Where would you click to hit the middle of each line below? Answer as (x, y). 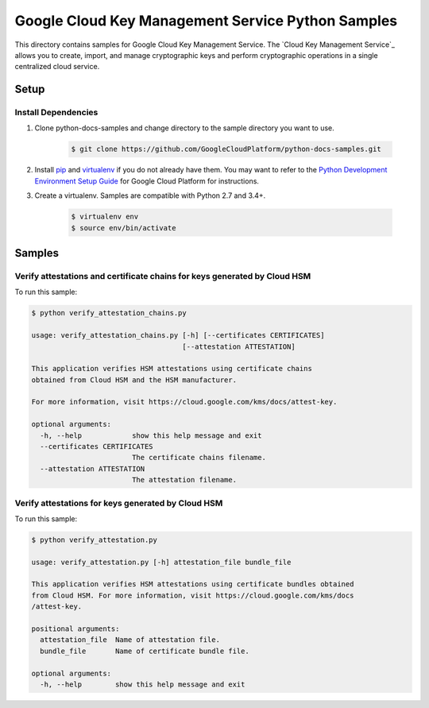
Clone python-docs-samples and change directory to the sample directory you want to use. (185, 128)
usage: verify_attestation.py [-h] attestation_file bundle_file (161, 562)
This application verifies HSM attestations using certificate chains (172, 369)
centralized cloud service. (57, 67)
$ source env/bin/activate (124, 228)
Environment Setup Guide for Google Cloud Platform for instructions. (147, 181)
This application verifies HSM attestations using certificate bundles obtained (193, 584)
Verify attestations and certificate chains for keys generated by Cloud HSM (163, 276)
